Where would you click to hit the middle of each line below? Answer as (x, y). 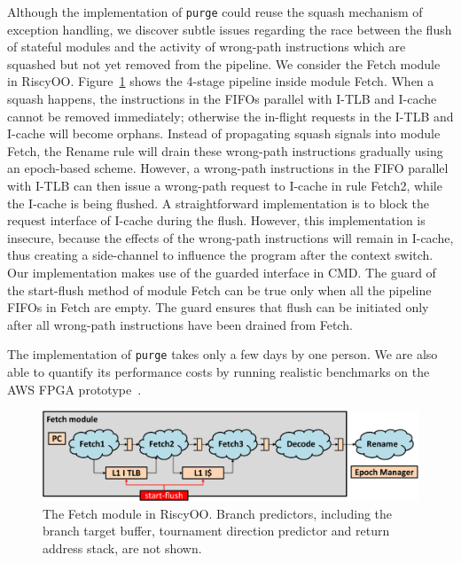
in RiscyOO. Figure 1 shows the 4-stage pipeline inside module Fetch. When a (221, 81)
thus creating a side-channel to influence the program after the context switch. (220, 255)
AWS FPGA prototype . (74, 389)
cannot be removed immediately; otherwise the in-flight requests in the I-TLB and (230, 116)
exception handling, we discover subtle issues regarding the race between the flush (230, 29)
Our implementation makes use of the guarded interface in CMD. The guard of (222, 272)
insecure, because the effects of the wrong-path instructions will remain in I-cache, (230, 237)
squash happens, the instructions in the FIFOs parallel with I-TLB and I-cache (222, 99)
